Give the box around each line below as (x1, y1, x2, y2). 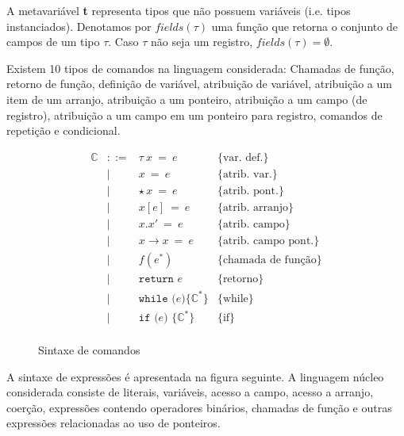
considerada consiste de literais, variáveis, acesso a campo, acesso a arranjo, (6, 384, 374, 400)
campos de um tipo (6, 33, 100, 50)
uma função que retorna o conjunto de (211, 17, 398, 34)
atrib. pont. (222, 185, 279, 197)
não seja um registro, (150, 33, 253, 50)
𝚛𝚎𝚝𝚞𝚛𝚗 (138, 273, 174, 285)
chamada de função (222, 254, 317, 266)
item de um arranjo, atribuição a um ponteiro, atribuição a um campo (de (6, 90, 367, 107)
